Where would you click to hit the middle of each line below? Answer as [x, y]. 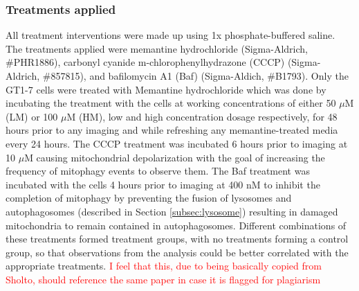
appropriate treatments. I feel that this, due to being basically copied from [164, 266]
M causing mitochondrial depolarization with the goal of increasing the [175, 157]
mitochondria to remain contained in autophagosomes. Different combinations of [176, 225]
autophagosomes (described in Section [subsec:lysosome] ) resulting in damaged [172, 211]
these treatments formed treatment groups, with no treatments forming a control [177, 239]
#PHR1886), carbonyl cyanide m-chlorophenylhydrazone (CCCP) [145, 62]
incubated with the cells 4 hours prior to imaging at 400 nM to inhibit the [163, 184]
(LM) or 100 [32, 116]
